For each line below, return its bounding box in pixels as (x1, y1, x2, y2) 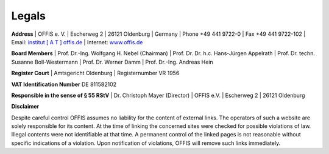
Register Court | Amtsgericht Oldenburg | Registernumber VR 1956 (11, 70, 180, 77)
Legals (11, 9, 46, 22)
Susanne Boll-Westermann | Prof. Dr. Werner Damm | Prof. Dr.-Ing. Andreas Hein (11, 58, 213, 65)
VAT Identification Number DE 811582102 (11, 81, 117, 88)
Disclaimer (11, 103, 40, 110)
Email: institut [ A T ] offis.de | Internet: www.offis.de (11, 38, 143, 45)
